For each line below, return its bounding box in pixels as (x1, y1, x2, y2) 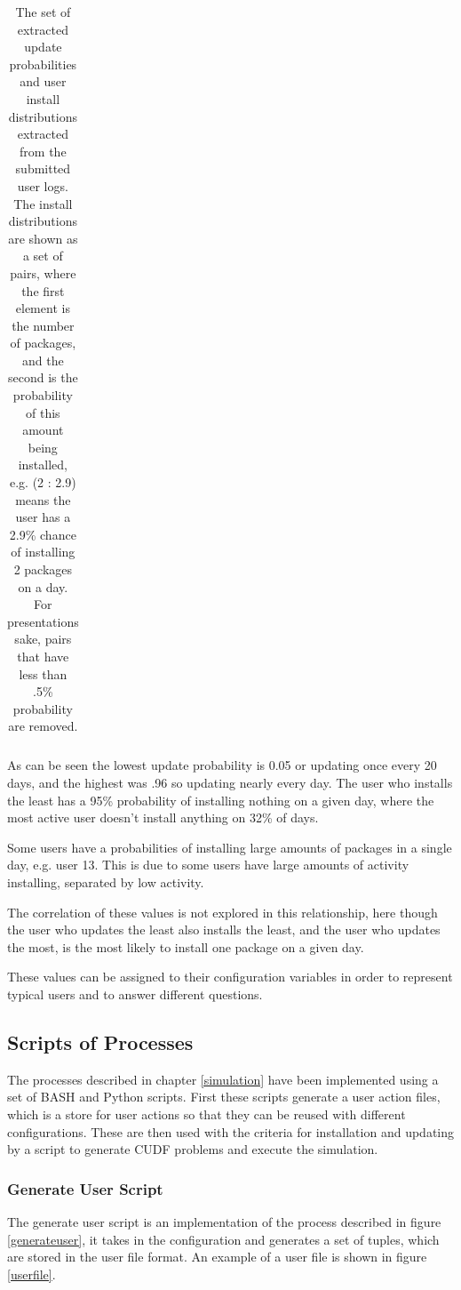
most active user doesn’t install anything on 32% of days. (7, 808, 319, 827)
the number (12, 316, 75, 334)
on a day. (18, 577, 68, 596)
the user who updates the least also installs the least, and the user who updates (7, 920, 441, 939)
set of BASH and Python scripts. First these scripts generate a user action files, (7, 1087, 441, 1106)
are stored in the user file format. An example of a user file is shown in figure (7, 1247, 427, 1266)
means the (15, 490, 71, 509)
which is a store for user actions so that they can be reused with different (7, 1104, 406, 1123)
